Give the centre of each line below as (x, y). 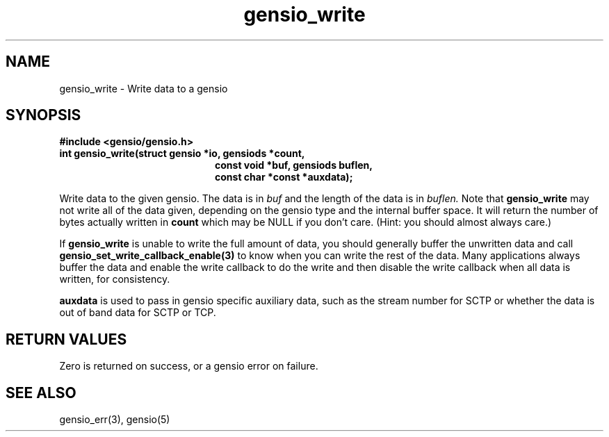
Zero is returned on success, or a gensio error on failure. (189, 366)
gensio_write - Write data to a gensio (144, 88)
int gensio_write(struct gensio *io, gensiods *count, (182, 154)
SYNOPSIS (43, 115)
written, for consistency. (115, 279)
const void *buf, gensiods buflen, (294, 165)
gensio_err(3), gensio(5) (115, 420)
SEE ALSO (41, 393)
